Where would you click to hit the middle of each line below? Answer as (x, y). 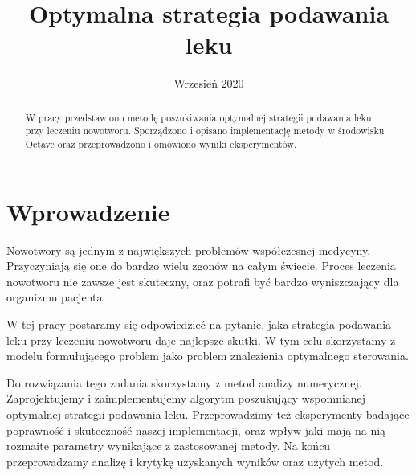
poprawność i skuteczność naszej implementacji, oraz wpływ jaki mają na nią (196, 430)
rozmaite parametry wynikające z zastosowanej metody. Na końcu (169, 446)
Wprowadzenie (88, 211)
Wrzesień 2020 (209, 83)
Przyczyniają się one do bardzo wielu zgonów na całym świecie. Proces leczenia (201, 266)
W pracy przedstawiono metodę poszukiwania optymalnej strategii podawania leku (198, 117)
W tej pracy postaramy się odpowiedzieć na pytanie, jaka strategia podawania (199, 323)
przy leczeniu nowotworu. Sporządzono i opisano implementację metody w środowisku (205, 131)
